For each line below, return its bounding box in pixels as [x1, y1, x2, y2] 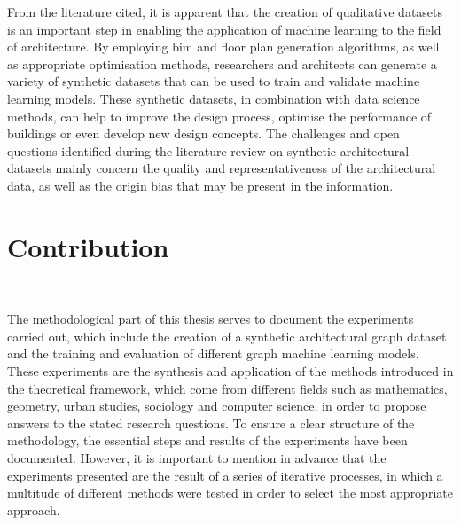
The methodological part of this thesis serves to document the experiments [7, 310, 414, 328]
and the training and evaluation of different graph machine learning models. [7, 344, 419, 363]
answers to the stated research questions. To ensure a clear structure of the [7, 413, 415, 432]
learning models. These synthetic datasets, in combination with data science [7, 89, 420, 107]
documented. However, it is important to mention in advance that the [7, 449, 387, 466]
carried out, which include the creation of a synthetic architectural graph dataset [7, 326, 447, 345]
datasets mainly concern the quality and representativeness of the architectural [7, 159, 436, 177]
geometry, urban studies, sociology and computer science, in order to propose [7, 396, 426, 415]
